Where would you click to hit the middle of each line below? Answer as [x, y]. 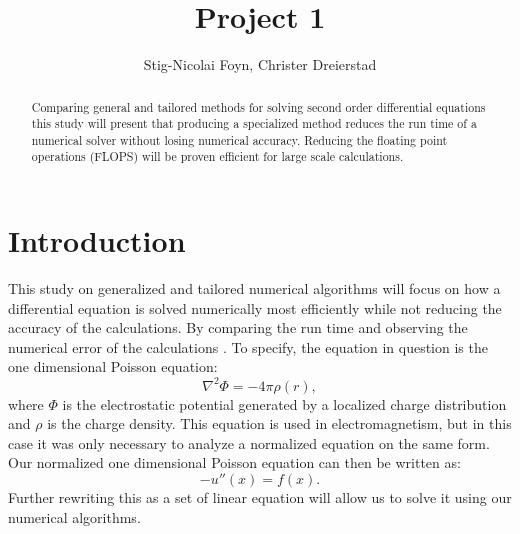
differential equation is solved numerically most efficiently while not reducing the [255, 307]
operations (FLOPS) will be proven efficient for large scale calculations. [217, 156]
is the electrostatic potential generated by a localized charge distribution [284, 403]
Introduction [97, 240]
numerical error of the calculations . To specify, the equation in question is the [248, 346]
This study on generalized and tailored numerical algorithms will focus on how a [254, 288]
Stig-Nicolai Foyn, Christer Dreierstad [260, 64]
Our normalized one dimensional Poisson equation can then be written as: [234, 462]
